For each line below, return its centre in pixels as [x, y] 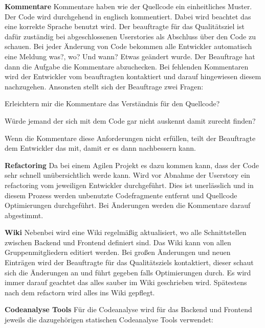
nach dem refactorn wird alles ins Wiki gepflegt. [80, 292]
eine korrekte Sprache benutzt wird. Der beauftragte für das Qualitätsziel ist [125, 26]
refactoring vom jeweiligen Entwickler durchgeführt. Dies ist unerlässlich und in [129, 185]
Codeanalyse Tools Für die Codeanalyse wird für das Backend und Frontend [128, 309]
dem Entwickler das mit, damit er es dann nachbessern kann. [100, 148]
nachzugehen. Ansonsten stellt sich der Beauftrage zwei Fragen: [104, 86]
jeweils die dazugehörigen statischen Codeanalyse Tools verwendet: [109, 320]
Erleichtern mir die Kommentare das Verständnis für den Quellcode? [112, 103]
